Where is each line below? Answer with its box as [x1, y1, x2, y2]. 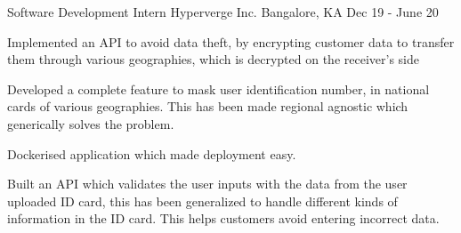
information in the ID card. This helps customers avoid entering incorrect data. [7, 209, 440, 228]
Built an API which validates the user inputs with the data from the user [7, 174, 408, 193]
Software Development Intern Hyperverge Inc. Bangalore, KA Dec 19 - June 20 [7, 3, 439, 20]
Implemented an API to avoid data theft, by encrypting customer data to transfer [7, 32, 455, 51]
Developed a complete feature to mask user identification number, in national [7, 79, 430, 98]
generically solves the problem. [7, 114, 174, 133]
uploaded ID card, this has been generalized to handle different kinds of [7, 191, 398, 210]
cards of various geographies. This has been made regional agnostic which [7, 97, 408, 116]
